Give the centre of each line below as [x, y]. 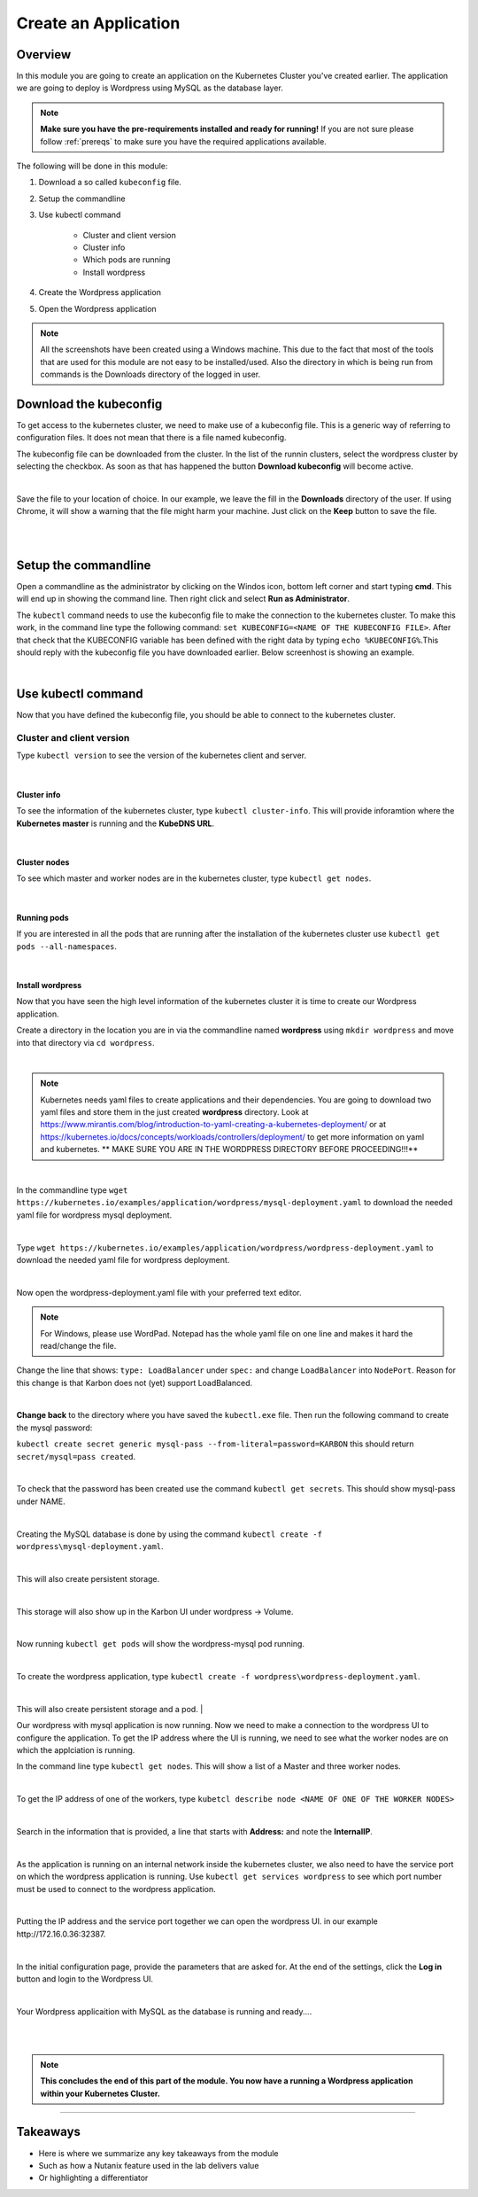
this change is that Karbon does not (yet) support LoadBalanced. [135, 1383]
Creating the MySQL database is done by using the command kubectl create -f [170, 1534]
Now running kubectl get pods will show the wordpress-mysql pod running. [161, 1644]
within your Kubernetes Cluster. [100, 2093]
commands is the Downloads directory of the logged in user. [150, 374]
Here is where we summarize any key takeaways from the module [158, 2153]
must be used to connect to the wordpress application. [116, 1889]
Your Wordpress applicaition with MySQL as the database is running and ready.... [164, 2011]
